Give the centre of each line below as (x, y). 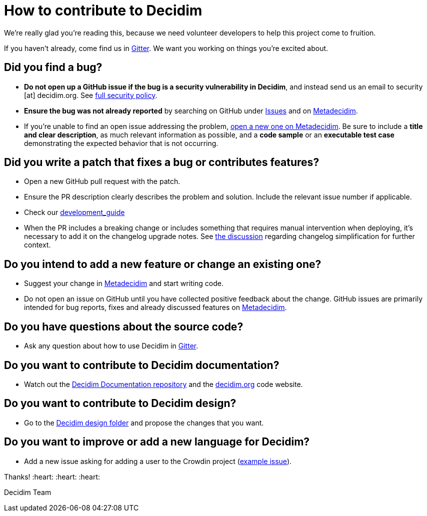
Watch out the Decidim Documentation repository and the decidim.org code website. (163, 384)
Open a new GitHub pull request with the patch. (102, 181)
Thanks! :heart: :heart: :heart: (52, 476)
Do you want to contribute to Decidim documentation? (142, 365)
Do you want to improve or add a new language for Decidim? (157, 442)
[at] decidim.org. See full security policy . (91, 95)
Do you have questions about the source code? (124, 326)
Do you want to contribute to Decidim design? (120, 403)
